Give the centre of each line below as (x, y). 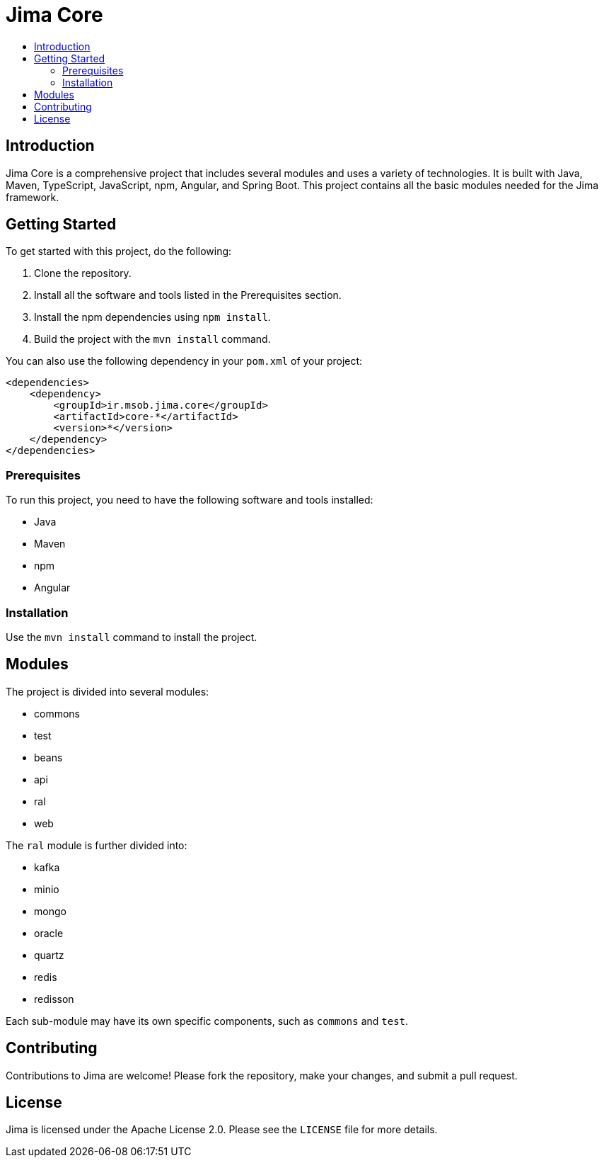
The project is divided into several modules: (108, 691)
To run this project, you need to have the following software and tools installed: (190, 500)
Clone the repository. (83, 273)
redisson (54, 999)
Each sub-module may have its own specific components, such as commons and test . (207, 1021)
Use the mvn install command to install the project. (132, 637)
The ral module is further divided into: (97, 845)
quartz (49, 955)
